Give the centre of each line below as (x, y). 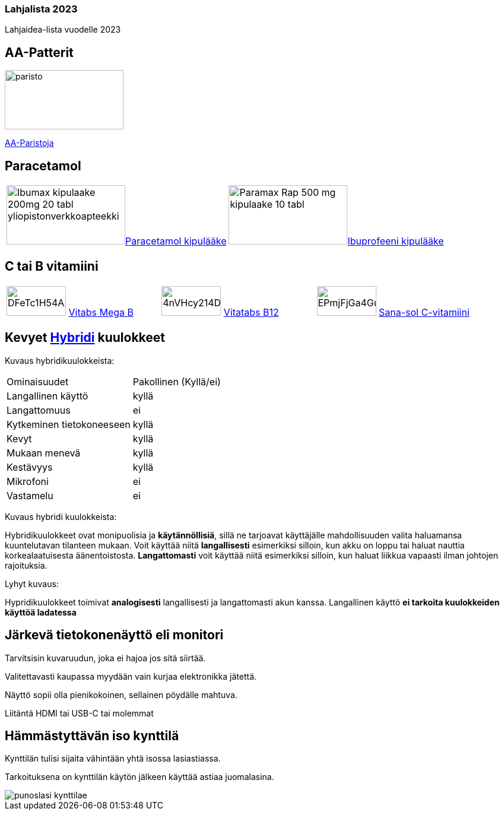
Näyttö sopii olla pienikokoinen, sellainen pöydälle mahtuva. (121, 695)
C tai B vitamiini (52, 267)
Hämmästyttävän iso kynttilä (92, 736)
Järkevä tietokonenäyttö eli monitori (114, 635)
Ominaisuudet (38, 381)
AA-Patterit (39, 52)
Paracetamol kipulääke (176, 241)
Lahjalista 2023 (41, 9)
